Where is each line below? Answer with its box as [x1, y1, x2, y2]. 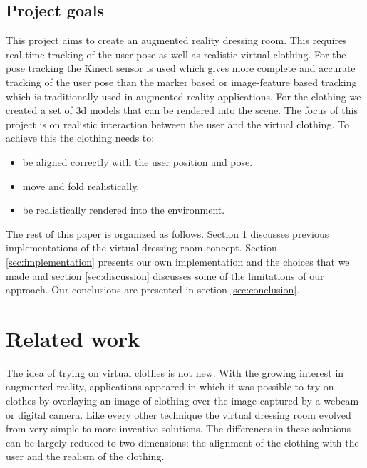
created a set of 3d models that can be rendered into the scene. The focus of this [6, 103, 358, 118]
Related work [6, 323, 140, 353]
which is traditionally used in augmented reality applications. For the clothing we [6, 88, 361, 103]
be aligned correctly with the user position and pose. [22, 154, 253, 169]
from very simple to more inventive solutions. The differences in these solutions [6, 421, 351, 436]
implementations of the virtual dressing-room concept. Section [6, 240, 277, 255]
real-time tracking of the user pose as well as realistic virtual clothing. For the [6, 46, 346, 61]
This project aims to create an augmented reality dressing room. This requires [6, 33, 347, 48]
